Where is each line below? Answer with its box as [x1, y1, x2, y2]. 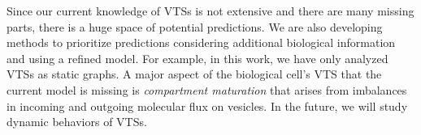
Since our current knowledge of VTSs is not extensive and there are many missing [7, 2, 414, 19]
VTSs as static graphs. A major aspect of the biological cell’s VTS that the [7, 65, 382, 82]
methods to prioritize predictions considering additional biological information [7, 34, 396, 51]
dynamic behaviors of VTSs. [7, 113, 147, 130]
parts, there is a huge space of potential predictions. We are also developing [7, 18, 383, 35]
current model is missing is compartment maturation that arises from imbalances [7, 81, 407, 98]
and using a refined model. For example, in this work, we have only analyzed [7, 49, 388, 66]
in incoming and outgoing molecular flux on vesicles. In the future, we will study [7, 97, 408, 114]
